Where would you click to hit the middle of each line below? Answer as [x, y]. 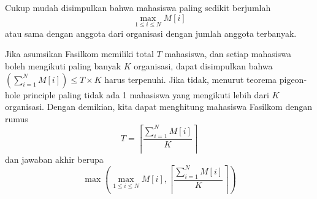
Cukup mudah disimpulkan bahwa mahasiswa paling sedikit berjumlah [138, 7]
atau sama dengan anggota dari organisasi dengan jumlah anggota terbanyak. [151, 33]
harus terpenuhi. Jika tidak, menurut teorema [191, 79]
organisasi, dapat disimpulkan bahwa [203, 66]
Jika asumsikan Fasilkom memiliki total [79, 54]
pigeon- [293, 79]
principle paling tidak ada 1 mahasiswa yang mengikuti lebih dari [146, 94]
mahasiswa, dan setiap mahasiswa [228, 54]
